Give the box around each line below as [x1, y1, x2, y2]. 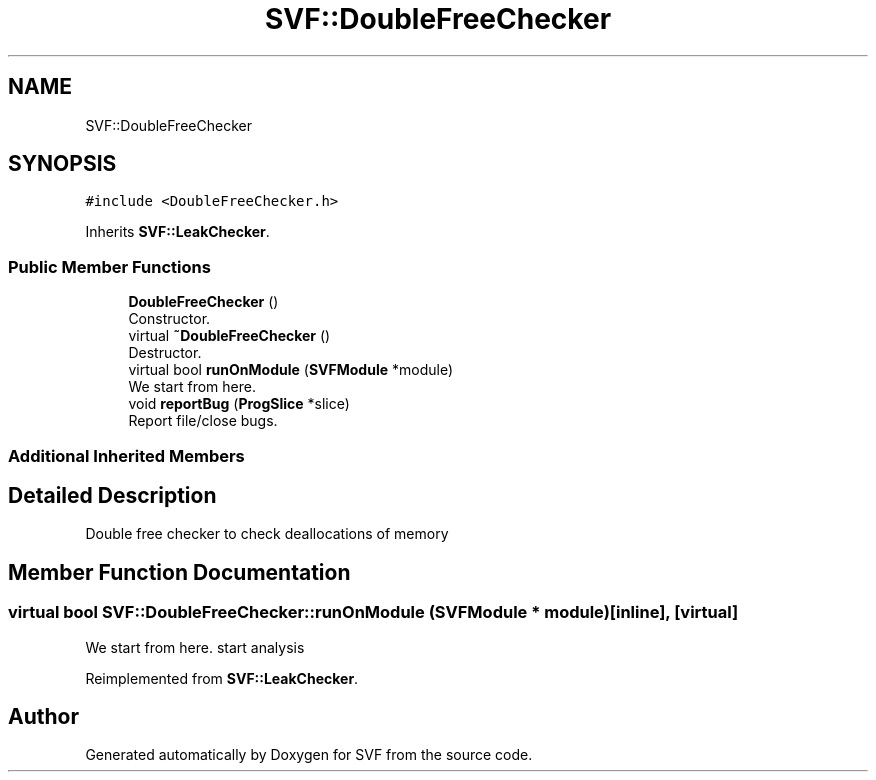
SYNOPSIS [8, 151, 117, 177]
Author [8, 704, 79, 730]
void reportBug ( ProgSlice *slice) [128, 395, 350, 413]
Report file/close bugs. [128, 412, 278, 430]
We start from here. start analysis [85, 638, 305, 656]
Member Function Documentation [8, 559, 351, 585]
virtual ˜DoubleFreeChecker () [128, 327, 331, 345]
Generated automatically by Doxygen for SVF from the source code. [85, 746, 533, 764]
